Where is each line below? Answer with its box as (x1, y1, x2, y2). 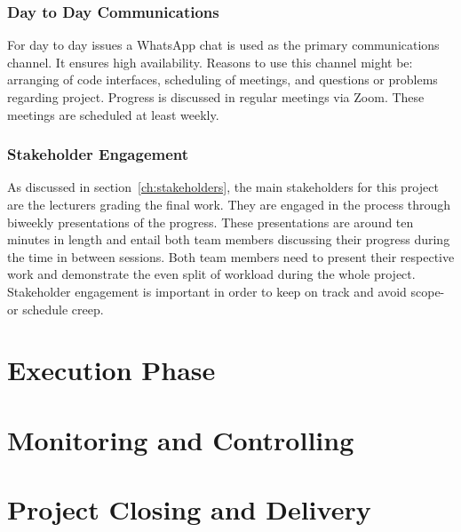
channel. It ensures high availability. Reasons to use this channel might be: (7, 52, 413, 71)
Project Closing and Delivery (7, 491, 371, 528)
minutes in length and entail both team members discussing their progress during (7, 230, 450, 249)
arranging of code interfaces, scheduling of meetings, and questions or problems (7, 70, 438, 89)
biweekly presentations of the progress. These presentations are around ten (7, 212, 414, 231)
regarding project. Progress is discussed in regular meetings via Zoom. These (7, 88, 425, 106)
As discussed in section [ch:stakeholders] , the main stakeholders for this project (7, 178, 439, 196)
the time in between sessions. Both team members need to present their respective (7, 247, 455, 266)
